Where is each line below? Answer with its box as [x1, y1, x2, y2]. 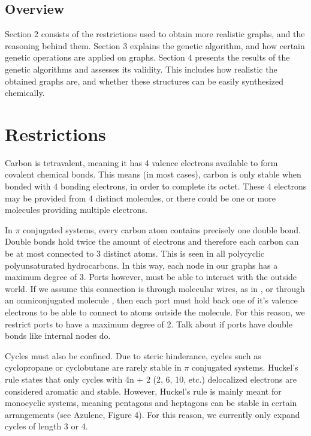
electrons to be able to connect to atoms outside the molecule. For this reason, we [5, 306, 305, 318]
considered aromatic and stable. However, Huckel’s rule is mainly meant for [5, 384, 282, 397]
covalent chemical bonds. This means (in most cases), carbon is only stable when [5, 168, 301, 181]
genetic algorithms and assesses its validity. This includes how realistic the [5, 62, 277, 75]
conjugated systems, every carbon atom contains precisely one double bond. [23, 223, 301, 236]
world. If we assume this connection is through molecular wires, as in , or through [5, 282, 305, 294]
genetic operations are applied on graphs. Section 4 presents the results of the [5, 51, 290, 64]
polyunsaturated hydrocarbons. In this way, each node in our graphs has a [5, 258, 278, 271]
